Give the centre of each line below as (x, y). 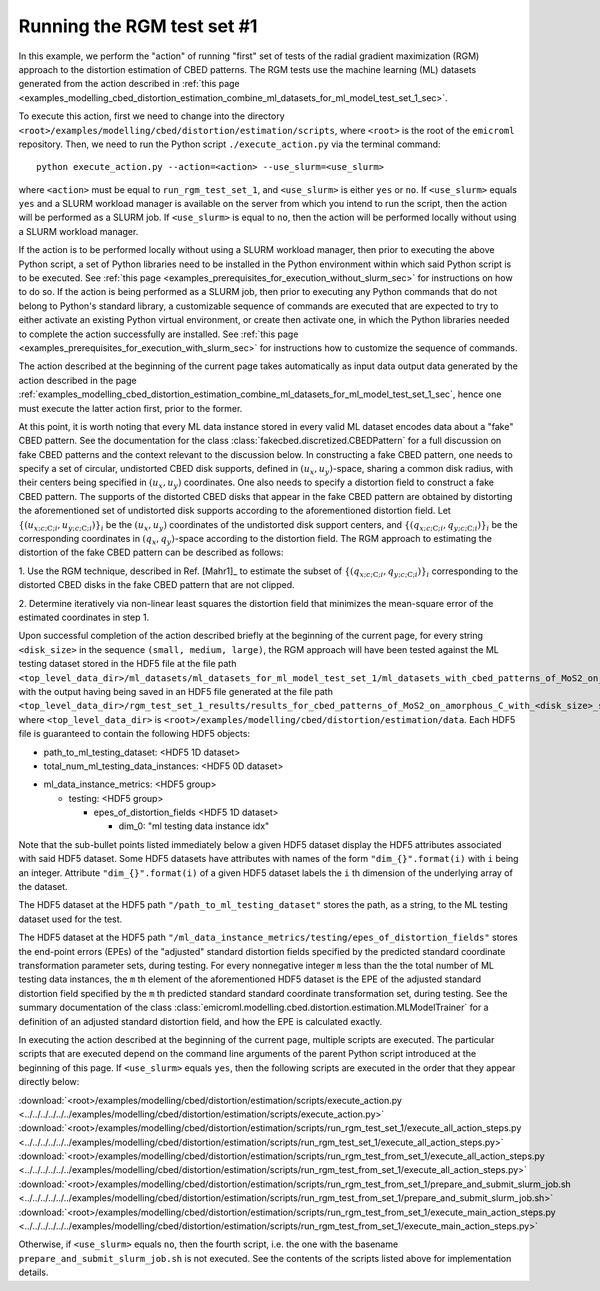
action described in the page (77, 380)
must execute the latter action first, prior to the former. (130, 408)
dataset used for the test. (70, 919)
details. (33, 1272)
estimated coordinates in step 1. (84, 617)
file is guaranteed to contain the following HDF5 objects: (134, 734)
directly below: (49, 1082)
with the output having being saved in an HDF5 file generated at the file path (176, 691)
